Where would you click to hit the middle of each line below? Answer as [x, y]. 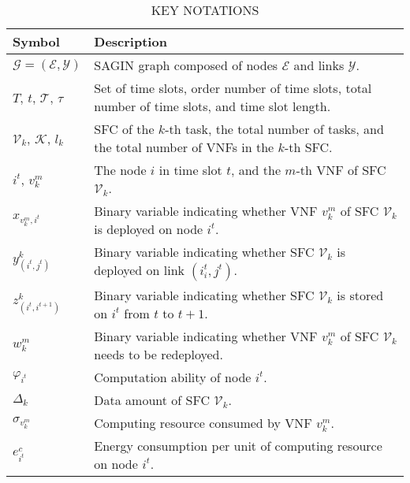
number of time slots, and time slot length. [212, 106]
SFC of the [124, 129]
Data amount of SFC [152, 400]
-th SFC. [308, 147]
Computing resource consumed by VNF [203, 423]
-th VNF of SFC [341, 170]
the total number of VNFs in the [184, 147]
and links [319, 65]
